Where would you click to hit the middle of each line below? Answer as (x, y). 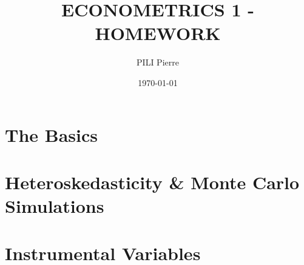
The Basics (51, 134)
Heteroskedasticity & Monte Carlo (152, 182)
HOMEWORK (158, 33)
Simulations (55, 206)
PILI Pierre (158, 62)
